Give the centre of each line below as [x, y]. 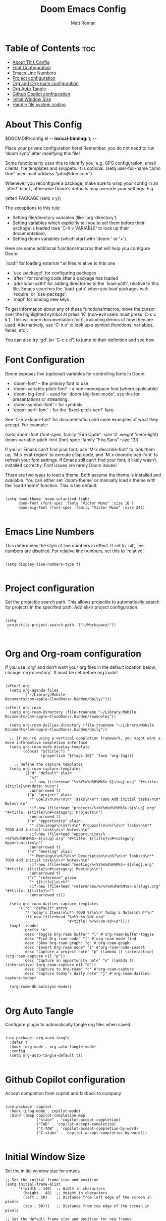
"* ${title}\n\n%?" [50, 882]
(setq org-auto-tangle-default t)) [46, 1056]
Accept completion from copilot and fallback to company [63, 1094]
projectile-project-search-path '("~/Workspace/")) [62, 625]
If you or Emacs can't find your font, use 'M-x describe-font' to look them [80, 449]
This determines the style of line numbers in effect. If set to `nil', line [75, 545]
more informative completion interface [46, 743]
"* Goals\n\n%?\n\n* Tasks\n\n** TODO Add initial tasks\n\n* [95, 799]
